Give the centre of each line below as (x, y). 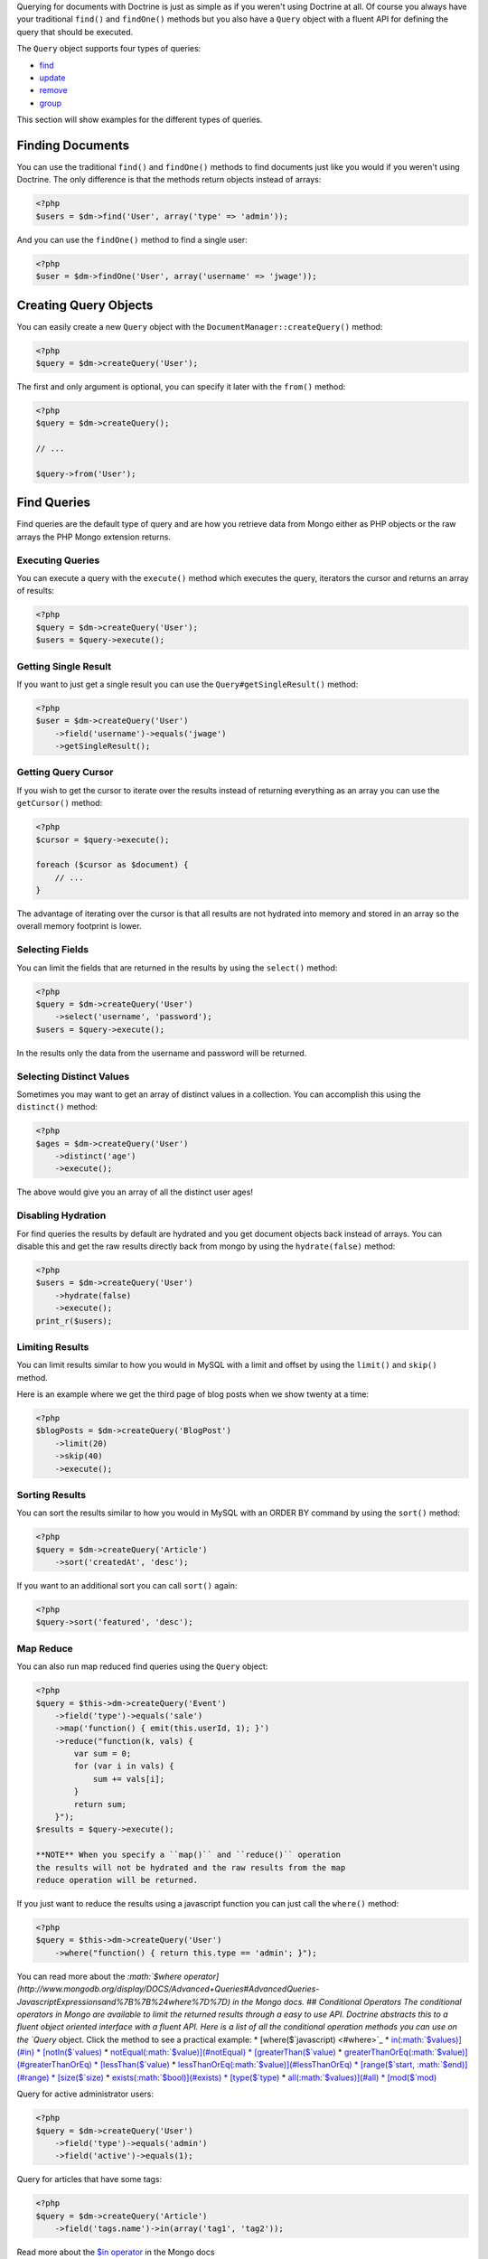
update (52, 78)
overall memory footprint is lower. (79, 926)
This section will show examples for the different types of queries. (140, 120)
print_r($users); (74, 1321)
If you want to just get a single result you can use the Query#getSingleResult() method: (188, 684)
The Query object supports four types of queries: (109, 49)
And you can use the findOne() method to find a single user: (132, 239)
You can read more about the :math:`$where (99, 1976)
